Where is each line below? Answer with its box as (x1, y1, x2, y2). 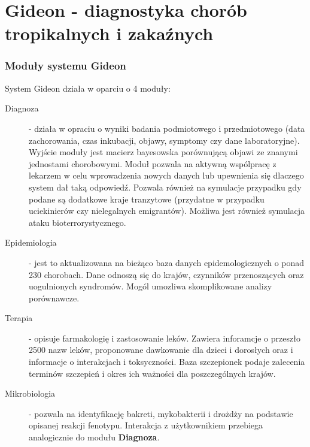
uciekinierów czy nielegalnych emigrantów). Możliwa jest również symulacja (29, 204, 305, 217)
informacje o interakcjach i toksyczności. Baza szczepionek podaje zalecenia (29, 355, 305, 368)
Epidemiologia (5, 236, 57, 249)
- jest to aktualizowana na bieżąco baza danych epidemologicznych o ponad (29, 256, 305, 268)
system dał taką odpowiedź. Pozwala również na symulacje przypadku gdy (29, 180, 302, 193)
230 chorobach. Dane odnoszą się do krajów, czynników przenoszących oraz (29, 268, 304, 280)
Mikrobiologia (5, 387, 56, 400)
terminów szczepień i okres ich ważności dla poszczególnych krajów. (29, 367, 276, 379)
